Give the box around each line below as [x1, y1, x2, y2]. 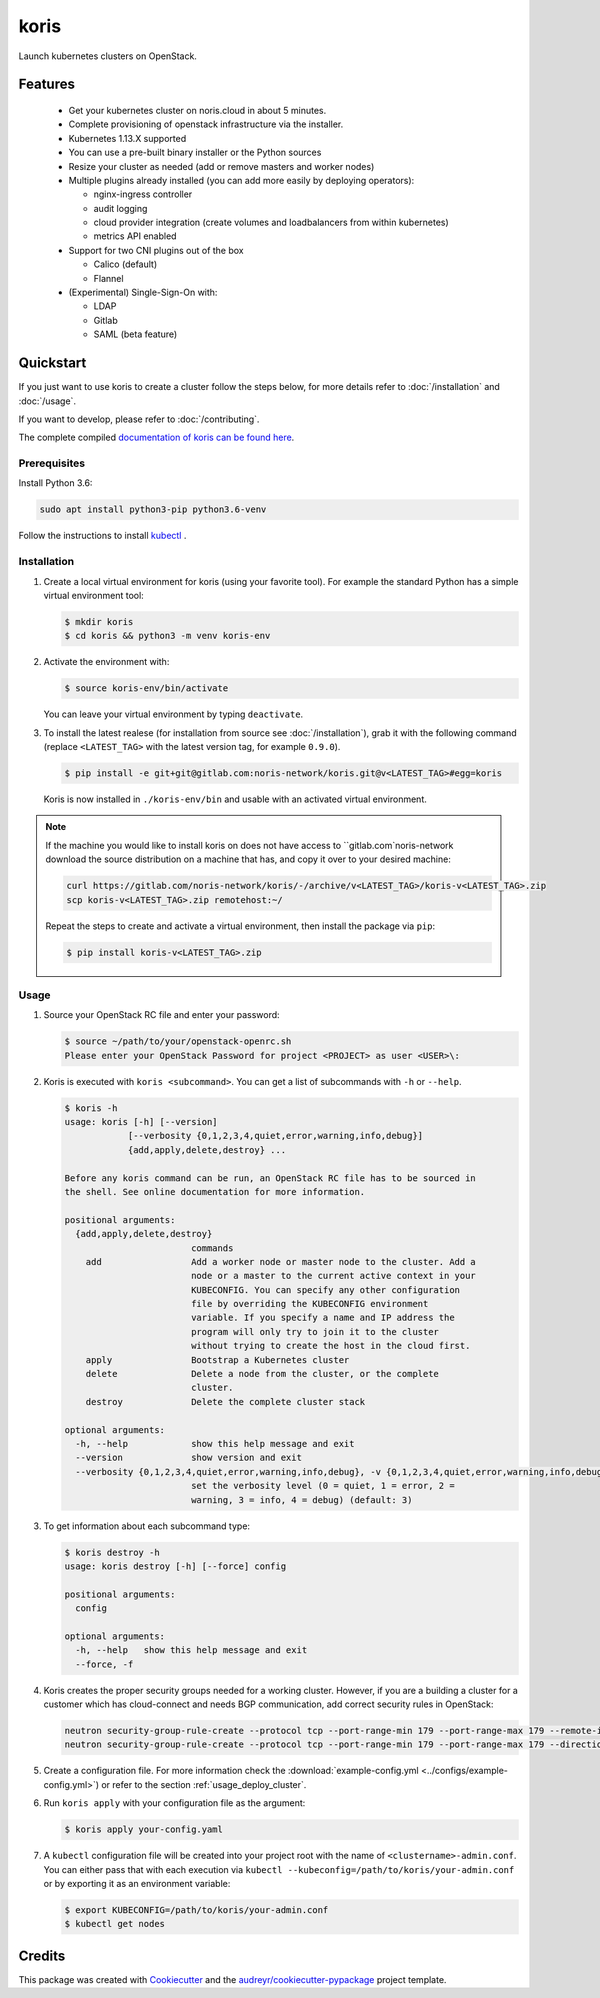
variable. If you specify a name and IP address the [190, 1312, 455, 1324]
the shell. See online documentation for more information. [64, 1186, 366, 1197]
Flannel [93, 272, 124, 284]
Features [18, 76, 75, 93]
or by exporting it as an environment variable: [43, 1877, 231, 1889]
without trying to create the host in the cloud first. [190, 1340, 471, 1352]
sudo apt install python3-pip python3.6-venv [39, 504, 267, 515]
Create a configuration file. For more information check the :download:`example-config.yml [43, 1765, 419, 1777]
